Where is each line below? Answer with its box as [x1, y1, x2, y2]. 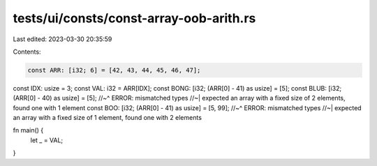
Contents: [13, 47, 41, 56]
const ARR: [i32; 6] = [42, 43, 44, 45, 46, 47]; [27, 66, 201, 74]
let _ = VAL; [30, 136, 64, 144]
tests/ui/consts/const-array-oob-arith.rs [13, 10, 256, 26]
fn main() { [13, 126, 44, 135]
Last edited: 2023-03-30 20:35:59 [13, 35, 112, 43]
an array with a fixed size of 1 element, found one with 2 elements [13, 114, 202, 122]
